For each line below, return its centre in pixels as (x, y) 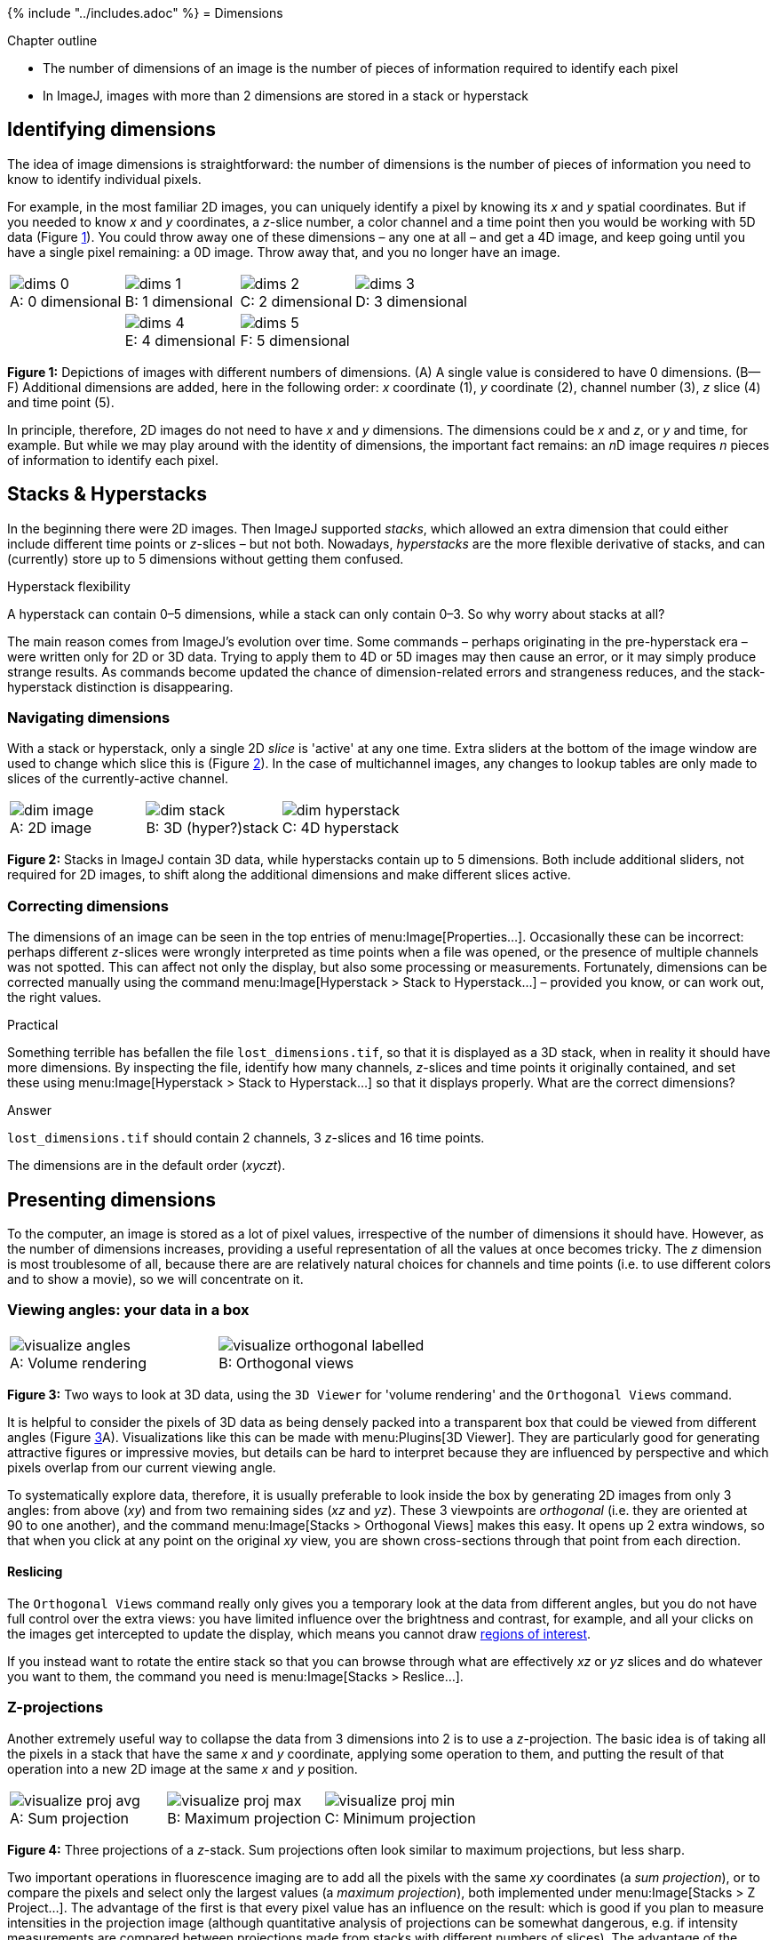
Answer (29, 1110)
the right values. (55, 998)
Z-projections (56, 1708)
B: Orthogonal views (286, 1363)
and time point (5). (61, 402)
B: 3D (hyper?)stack (212, 828)
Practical (33, 1025)
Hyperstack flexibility (69, 586)
